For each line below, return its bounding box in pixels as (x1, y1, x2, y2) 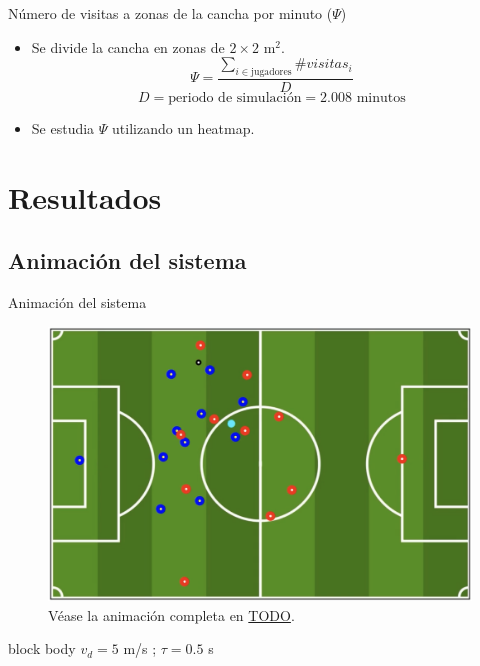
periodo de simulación (168, 91, 302, 106)
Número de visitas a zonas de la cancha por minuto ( (8, 3, 333, 23)
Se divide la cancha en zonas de (31, 36, 225, 57)
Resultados (8, 176, 162, 217)
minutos (356, 91, 406, 106)
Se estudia (31, 118, 95, 139)
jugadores (250, 66, 292, 77)
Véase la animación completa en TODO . (48, 604, 295, 625)
